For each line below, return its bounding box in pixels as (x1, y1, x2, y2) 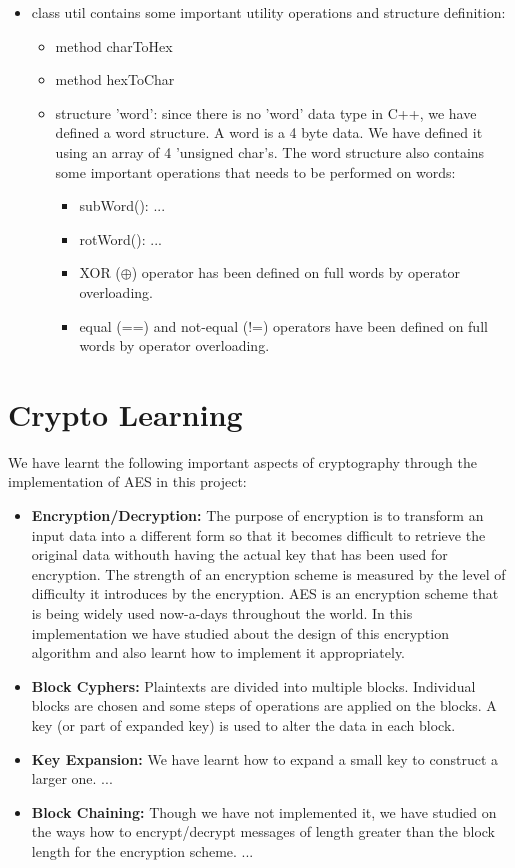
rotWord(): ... (79, 228, 162, 249)
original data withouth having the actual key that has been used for (31, 544, 448, 565)
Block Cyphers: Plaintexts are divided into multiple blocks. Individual (31, 675, 476, 696)
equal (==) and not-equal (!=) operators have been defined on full (79, 315, 488, 336)
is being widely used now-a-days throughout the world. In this (31, 603, 413, 623)
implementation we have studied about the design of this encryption (31, 622, 449, 643)
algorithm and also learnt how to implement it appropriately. (31, 642, 406, 663)
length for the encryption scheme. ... (31, 840, 254, 861)
